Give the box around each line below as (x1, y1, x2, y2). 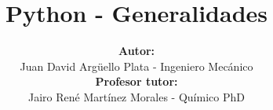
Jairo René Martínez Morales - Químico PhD (28, 88, 245, 104)
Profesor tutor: (95, 73, 178, 90)
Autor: (118, 42, 155, 59)
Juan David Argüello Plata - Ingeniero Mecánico (20, 57, 253, 74)
